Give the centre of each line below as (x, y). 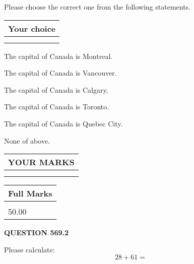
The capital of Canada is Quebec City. (63, 123)
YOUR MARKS (41, 162)
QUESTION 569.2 (37, 233)
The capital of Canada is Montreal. (58, 56)
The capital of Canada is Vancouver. (60, 73)
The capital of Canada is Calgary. (56, 89)
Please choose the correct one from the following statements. (98, 7)
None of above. (27, 140)
